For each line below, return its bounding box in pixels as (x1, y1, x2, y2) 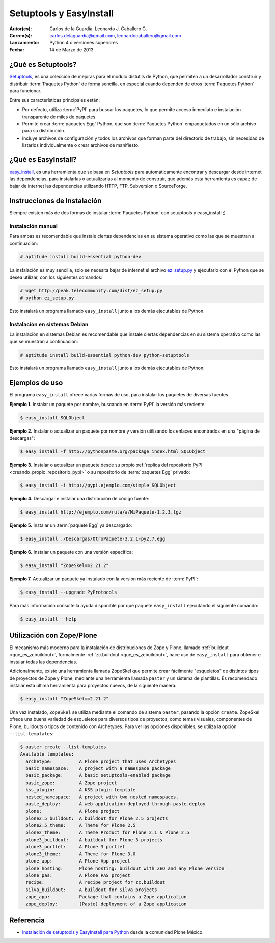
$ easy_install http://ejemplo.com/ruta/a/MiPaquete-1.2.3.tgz (20, 509, 182, 515)
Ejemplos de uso (9, 379, 63, 387)
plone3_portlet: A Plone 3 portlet (25, 844, 125, 850)
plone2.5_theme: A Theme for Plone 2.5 (25, 823, 136, 828)
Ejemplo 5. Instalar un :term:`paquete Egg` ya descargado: (9, 522, 132, 528)
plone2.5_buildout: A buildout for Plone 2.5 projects (25, 815, 168, 821)
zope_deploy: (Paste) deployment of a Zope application (25, 901, 187, 907)
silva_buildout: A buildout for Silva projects (25, 886, 157, 893)
